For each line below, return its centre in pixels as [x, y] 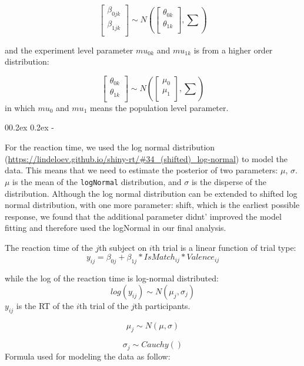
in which [20, 107]
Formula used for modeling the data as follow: [88, 356]
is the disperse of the [229, 181]
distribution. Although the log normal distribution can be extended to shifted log [151, 193]
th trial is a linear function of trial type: [224, 247]
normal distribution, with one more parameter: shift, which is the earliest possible [152, 205]
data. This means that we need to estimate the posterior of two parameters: [141, 170]
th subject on [123, 247]
